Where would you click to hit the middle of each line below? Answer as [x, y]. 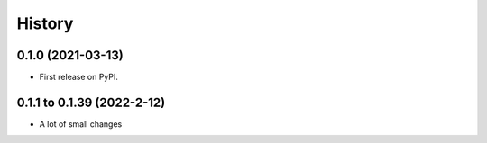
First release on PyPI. [79, 77]
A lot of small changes [81, 124]
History [45, 23]
